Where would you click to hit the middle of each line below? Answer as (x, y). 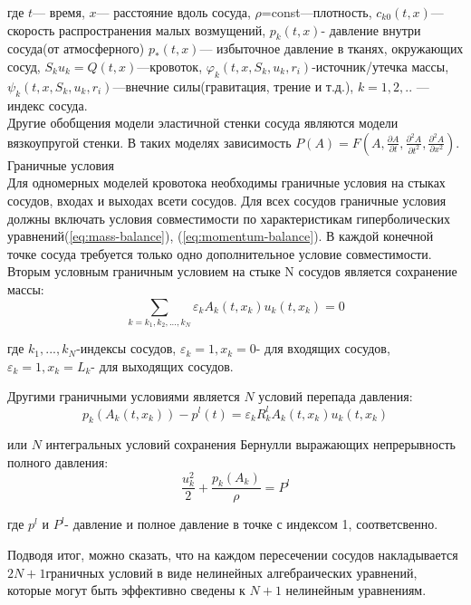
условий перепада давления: (336, 396)
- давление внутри (371, 29)
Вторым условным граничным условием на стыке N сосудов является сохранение (232, 271)
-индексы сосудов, (126, 348)
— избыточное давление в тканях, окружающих (332, 48)
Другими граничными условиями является (124, 396)
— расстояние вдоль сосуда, (173, 12)
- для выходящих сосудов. (162, 365)
